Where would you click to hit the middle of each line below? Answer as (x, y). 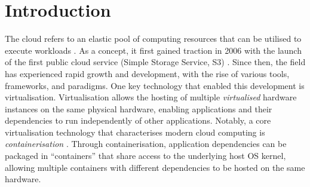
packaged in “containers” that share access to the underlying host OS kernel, (145, 156)
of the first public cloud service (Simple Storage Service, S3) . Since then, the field (155, 62)
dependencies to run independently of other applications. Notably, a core (138, 120)
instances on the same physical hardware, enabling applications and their (139, 108)
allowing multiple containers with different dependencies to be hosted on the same (155, 167)
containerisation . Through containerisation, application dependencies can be (146, 144)
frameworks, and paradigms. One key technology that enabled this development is (155, 85)
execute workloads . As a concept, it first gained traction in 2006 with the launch (153, 50)
